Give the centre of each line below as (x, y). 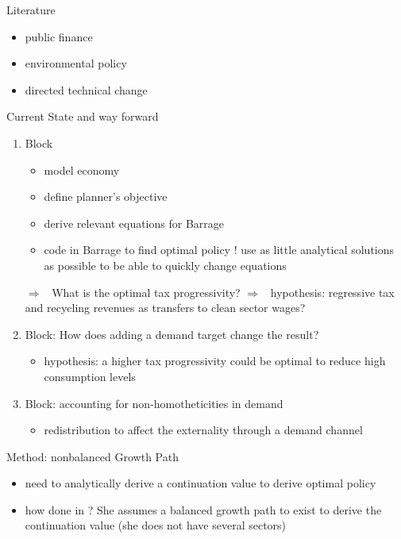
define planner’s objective (106, 196)
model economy (82, 169)
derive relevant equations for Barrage (134, 223)
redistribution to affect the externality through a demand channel (203, 430)
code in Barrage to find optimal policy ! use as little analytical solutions (219, 250)
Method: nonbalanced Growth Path (93, 456)
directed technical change (86, 89)
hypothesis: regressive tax (332, 292)
